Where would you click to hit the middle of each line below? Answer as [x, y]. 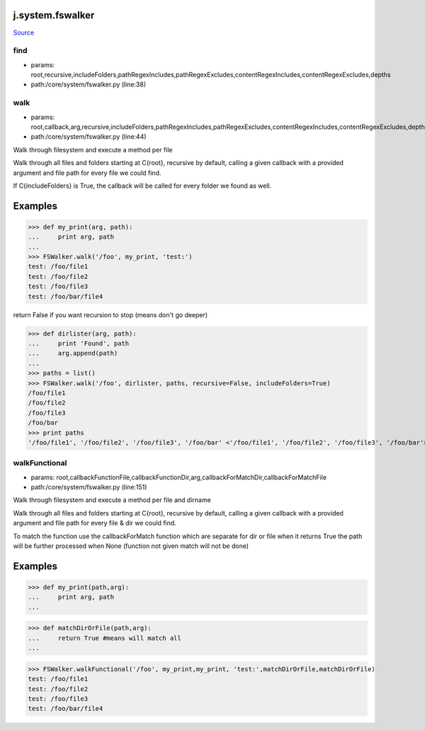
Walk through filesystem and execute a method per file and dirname [112, 500]
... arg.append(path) [73, 353]
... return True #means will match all [105, 638]
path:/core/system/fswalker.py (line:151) [89, 487]
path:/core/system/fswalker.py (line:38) [89, 84]
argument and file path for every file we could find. [87, 173]
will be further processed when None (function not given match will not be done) [131, 546]
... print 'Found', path [79, 344]
